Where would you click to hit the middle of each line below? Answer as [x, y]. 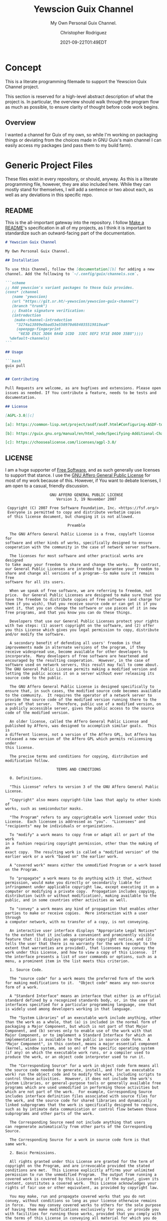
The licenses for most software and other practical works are [76, 556]
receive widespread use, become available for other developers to [77, 652]
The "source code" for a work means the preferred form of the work [82, 979]
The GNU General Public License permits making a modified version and [81, 669]
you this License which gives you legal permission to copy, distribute [82, 630]
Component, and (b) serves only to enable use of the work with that [79, 1031]
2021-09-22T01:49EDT [83, 42]
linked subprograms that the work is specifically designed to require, [82, 1105]
